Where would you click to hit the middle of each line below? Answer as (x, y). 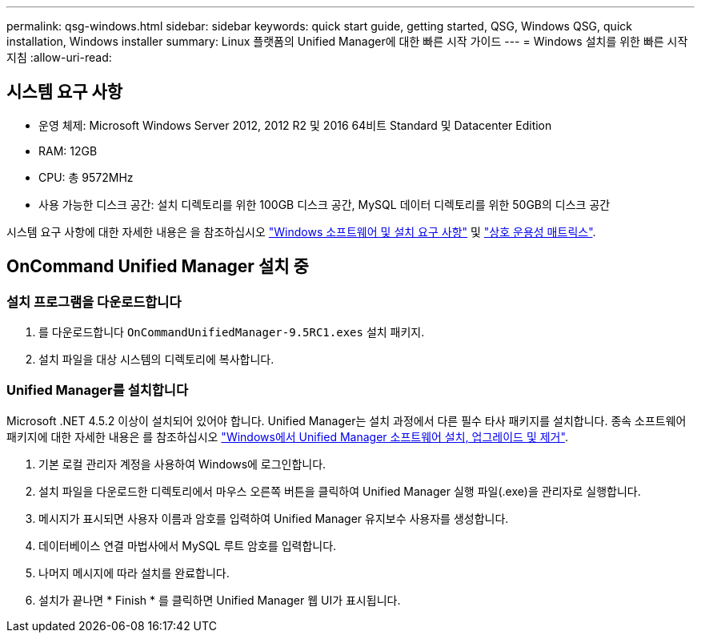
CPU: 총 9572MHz (86, 177)
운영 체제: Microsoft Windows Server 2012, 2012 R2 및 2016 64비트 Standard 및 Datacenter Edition (295, 125)
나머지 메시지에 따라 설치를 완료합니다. (134, 573)
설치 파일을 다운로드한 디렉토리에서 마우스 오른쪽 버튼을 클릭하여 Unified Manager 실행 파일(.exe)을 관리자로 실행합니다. (340, 491)
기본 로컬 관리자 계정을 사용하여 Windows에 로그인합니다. (182, 464)
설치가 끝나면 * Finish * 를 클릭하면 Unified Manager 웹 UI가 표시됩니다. (220, 600)
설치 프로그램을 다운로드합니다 (94, 301)
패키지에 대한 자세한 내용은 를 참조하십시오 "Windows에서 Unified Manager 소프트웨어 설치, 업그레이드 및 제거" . (287, 436)
